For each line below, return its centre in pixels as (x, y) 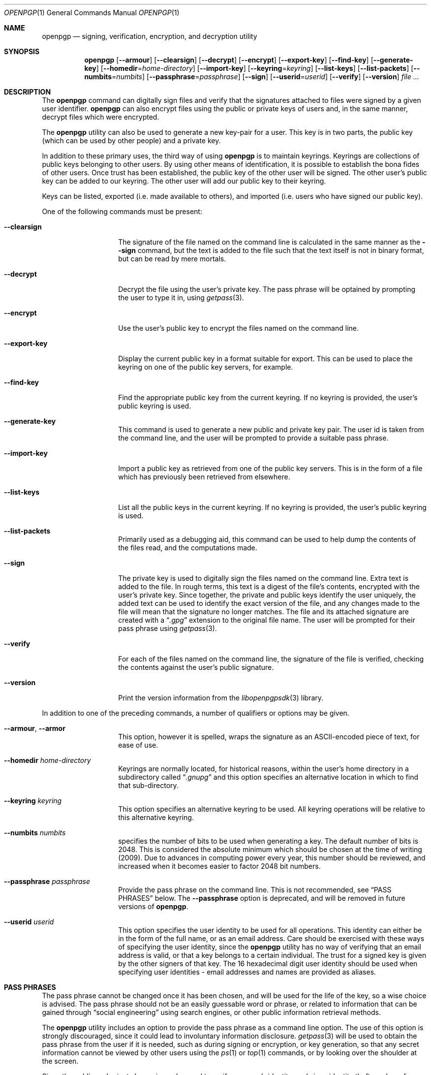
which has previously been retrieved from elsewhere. (204, 477)
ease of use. (138, 745)
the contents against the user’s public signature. (196, 667)
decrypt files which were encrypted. (101, 117)
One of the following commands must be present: (122, 211)
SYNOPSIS (22, 51)
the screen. (60, 1061)
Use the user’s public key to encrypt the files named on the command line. (238, 328)
